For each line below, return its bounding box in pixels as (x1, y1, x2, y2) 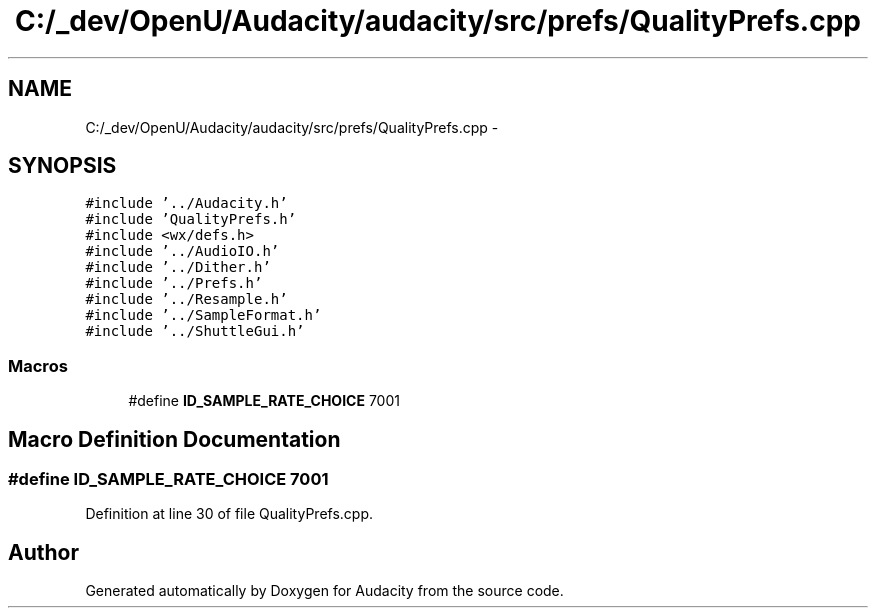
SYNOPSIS (8, 153, 117, 179)
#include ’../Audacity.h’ (85, 195, 288, 212)
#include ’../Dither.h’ (85, 259, 271, 276)
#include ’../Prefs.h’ (85, 275, 263, 292)
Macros (8, 355, 68, 376)
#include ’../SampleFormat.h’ (85, 307, 322, 324)
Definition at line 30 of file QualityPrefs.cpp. (85, 505, 374, 523)
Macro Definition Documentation (8, 426, 341, 452)
